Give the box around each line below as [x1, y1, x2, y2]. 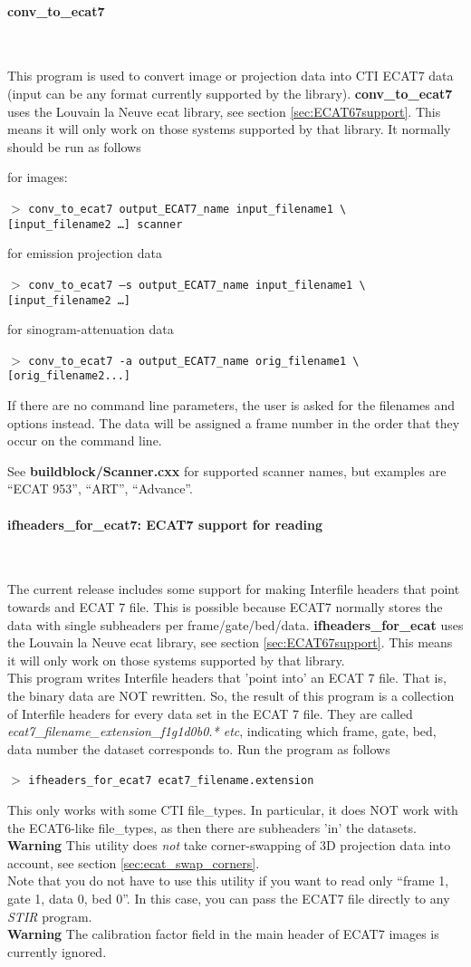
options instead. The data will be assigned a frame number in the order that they [7, 413, 460, 432]
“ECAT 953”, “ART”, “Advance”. [7, 479, 193, 498]
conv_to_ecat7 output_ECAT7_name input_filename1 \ [28, 202, 347, 215]
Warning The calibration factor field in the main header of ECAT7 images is [7, 924, 439, 943]
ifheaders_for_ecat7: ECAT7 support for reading [7, 514, 323, 533]
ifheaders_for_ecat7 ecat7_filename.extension [28, 774, 314, 788]
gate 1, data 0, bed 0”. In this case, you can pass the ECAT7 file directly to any [7, 889, 450, 907]
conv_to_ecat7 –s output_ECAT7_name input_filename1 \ [28, 278, 366, 292]
